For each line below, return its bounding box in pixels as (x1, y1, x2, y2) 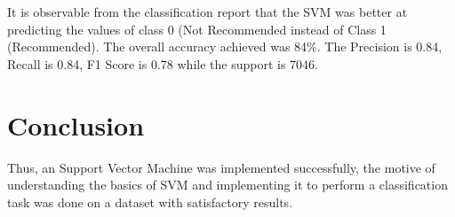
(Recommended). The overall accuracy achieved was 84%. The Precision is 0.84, (7, 37, 443, 56)
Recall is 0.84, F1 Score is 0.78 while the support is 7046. (7, 54, 318, 73)
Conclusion (7, 106, 145, 143)
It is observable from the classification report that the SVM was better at (7, 3, 408, 20)
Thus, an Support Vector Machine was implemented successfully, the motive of (7, 158, 435, 176)
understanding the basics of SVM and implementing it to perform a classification (7, 175, 448, 194)
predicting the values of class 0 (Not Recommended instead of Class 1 (7, 19, 387, 38)
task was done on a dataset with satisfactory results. (7, 192, 293, 211)
